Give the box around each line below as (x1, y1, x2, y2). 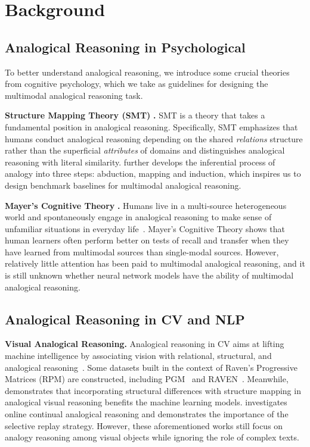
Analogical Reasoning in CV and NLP (5, 310, 245, 328)
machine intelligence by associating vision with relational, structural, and (5, 349, 272, 362)
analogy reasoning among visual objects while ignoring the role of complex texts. (5, 431, 299, 443)
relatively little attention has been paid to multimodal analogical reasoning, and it (5, 257, 305, 270)
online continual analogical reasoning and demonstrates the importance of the (5, 408, 289, 420)
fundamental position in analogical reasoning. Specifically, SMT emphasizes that (5, 120, 298, 133)
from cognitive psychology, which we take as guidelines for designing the (5, 77, 268, 90)
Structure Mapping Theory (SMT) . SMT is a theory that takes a (5, 109, 265, 121)
